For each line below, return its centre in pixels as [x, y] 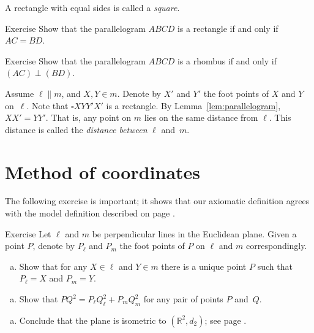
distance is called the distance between [76, 129]
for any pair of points [183, 299]
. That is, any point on [88, 117]
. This [280, 117]
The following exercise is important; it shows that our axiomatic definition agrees [157, 201]
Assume [20, 93]
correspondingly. [277, 246]
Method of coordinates [103, 171]
